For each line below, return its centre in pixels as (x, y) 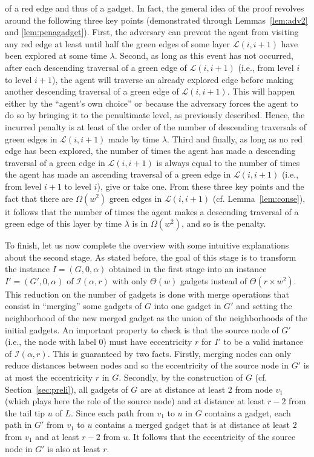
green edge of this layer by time (64, 223)
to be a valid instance (263, 342)
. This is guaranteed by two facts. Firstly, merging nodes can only (169, 353)
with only (130, 280)
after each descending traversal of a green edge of (96, 67)
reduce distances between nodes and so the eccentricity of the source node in (147, 365)
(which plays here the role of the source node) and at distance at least (135, 401)
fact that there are (39, 198)
